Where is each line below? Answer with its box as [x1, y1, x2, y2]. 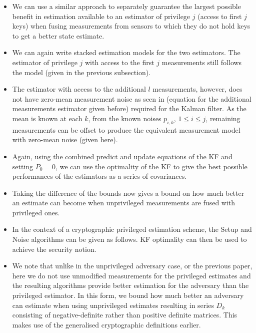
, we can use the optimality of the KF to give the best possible [55, 161, 247, 171]
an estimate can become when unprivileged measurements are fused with [12, 197, 235, 208]
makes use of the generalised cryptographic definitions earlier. [12, 319, 201, 329]
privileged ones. [12, 207, 60, 217]
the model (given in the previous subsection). [12, 67, 151, 77]
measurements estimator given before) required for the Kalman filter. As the [12, 103, 246, 114]
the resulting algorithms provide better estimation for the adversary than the [12, 280, 249, 290]
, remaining [205, 113, 240, 123]
